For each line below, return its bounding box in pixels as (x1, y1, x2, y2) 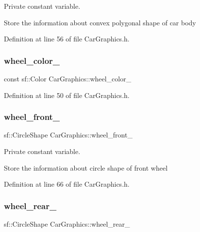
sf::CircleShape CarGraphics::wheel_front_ (4, 130, 133, 140)
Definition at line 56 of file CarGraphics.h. (4, 34, 130, 44)
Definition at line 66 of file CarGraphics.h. (4, 179, 130, 189)
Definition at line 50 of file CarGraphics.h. (4, 90, 130, 100)
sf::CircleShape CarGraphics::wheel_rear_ (4, 219, 130, 229)
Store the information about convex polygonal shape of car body (4, 17, 196, 27)
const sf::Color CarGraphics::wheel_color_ (4, 74, 132, 83)
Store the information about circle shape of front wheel (4, 162, 168, 173)
